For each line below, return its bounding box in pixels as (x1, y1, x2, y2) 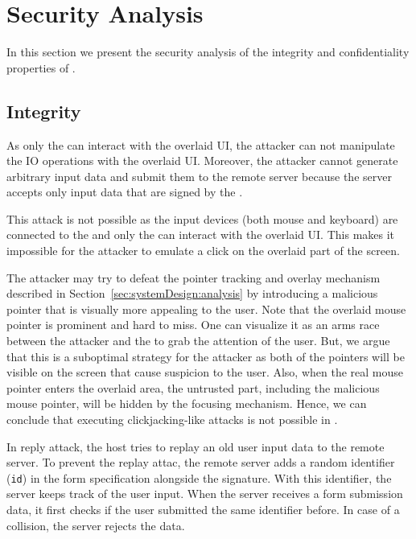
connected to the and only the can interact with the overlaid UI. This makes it (6, 226, 395, 243)
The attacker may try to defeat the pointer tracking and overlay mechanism (6, 269, 381, 286)
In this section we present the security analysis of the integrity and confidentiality (6, 43, 410, 60)
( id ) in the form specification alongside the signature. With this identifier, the (6, 469, 392, 486)
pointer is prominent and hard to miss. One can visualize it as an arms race (6, 316, 380, 333)
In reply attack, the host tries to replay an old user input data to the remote (6, 438, 385, 455)
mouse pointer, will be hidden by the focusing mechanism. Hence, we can (6, 395, 367, 412)
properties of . (6, 59, 76, 76)
